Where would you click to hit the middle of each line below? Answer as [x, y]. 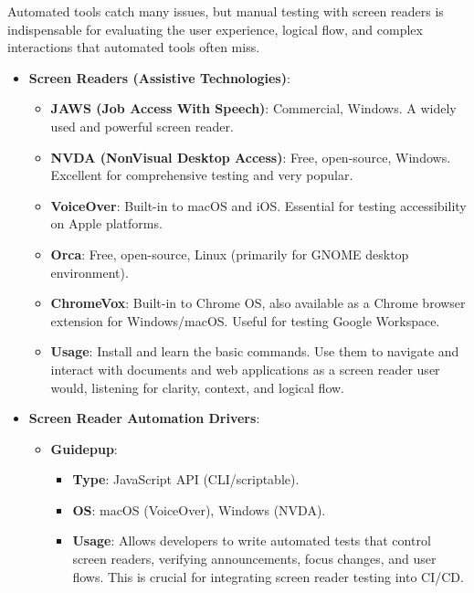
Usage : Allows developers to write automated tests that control [252, 540]
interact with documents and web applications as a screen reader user [245, 369]
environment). [90, 272]
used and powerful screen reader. [142, 126]
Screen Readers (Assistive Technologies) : [159, 77]
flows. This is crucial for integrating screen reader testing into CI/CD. [268, 576]
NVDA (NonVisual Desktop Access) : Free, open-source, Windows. [251, 157]
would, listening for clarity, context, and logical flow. [198, 387]
